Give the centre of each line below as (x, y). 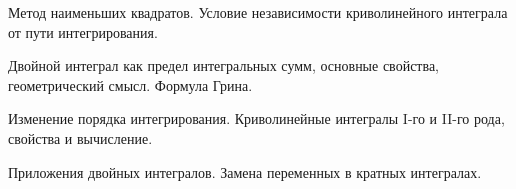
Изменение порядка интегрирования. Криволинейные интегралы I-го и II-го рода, (256, 118)
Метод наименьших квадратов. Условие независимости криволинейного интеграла (258, 12)
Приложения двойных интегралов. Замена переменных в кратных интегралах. (245, 171)
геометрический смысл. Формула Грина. (130, 84)
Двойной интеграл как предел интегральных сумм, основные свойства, (223, 65)
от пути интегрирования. (83, 31)
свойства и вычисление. (80, 137)
